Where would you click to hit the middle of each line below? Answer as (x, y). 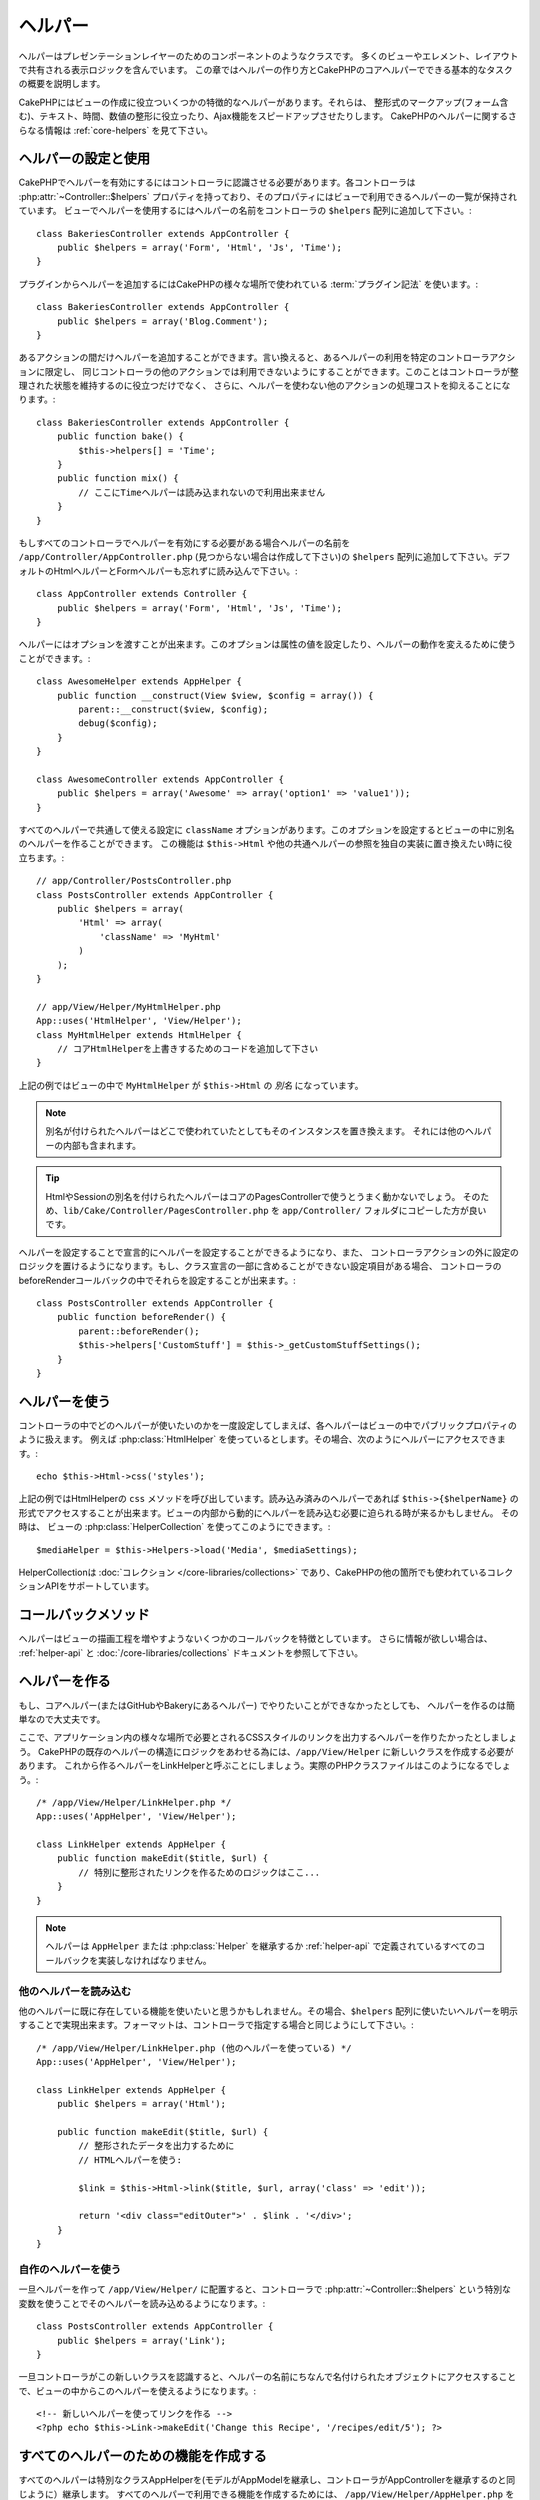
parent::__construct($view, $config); (173, 709)
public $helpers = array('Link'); (141, 2340)
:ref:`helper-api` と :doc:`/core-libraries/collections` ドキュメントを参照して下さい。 (191, 1652)
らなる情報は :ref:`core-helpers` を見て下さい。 (116, 130)
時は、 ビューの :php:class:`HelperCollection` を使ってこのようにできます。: (174, 1527)
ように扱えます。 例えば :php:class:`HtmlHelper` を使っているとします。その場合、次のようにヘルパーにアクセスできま (262, 1439)
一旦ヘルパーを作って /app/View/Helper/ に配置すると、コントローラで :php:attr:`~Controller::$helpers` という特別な (265, 2289)
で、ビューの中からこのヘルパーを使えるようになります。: (137, 2391)
